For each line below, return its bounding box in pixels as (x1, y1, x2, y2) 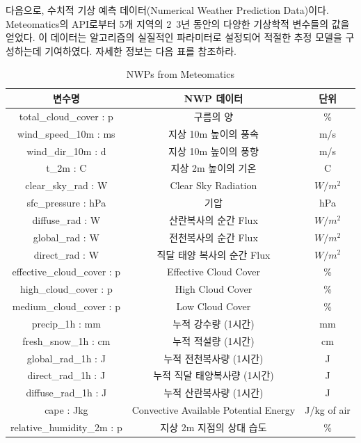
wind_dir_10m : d (26, 143, 106, 158)
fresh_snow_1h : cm (22, 333, 111, 348)
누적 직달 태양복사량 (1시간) (153, 368, 274, 382)
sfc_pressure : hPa (26, 195, 106, 210)
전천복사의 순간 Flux (169, 229, 258, 244)
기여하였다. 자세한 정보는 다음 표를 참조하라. (45, 43, 236, 58)
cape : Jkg (45, 403, 88, 417)
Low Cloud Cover (176, 299, 251, 314)
